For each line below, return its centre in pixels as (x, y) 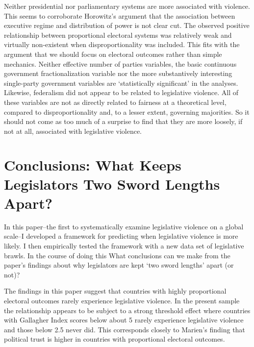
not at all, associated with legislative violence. (73, 131)
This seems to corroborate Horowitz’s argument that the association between (120, 15)
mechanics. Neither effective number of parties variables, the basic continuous (120, 63)
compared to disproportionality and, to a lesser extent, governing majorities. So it (127, 112)
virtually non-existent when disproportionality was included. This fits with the (122, 44)
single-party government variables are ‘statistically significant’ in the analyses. (121, 83)
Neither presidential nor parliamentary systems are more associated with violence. (127, 6)
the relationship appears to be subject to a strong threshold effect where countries (127, 310)
